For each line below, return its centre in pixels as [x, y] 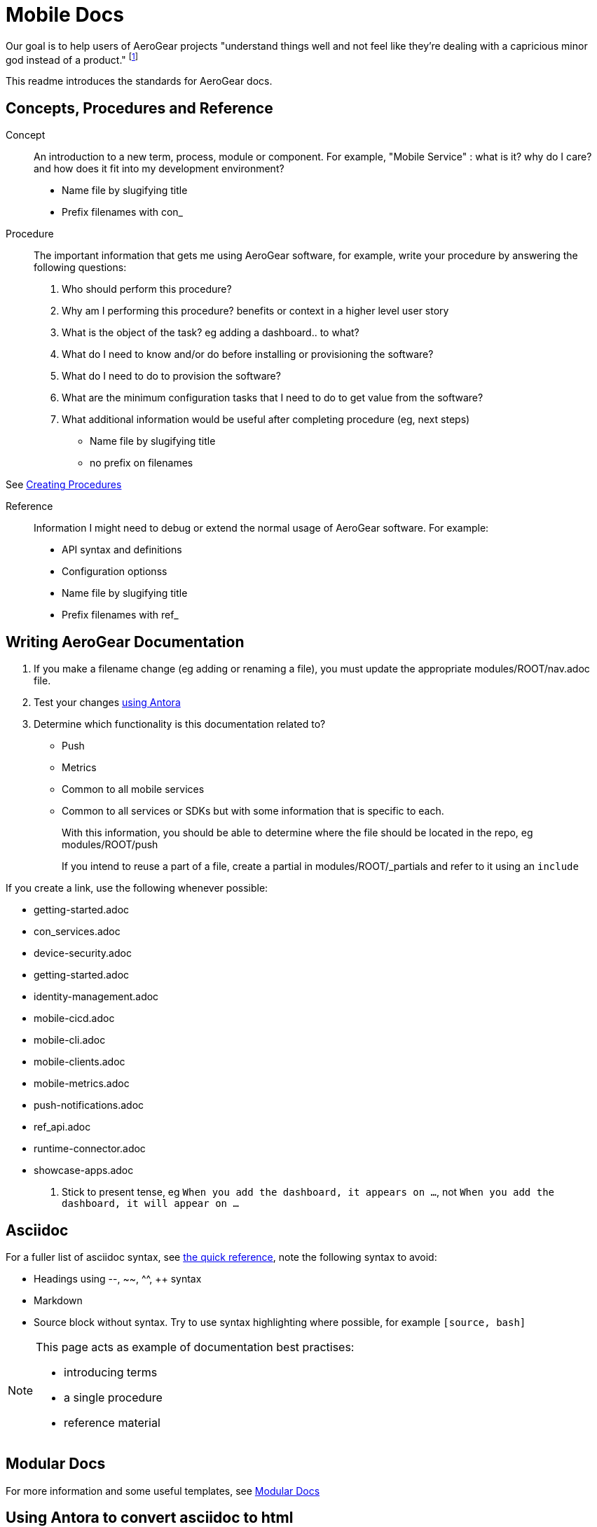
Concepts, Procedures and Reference [139, 108]
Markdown [58, 1300]
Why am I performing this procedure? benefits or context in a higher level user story [255, 311]
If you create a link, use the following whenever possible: [137, 888]
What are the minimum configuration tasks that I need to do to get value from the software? [273, 398]
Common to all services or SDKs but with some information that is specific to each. [253, 811]
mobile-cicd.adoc [74, 1018]
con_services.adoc [77, 932]
